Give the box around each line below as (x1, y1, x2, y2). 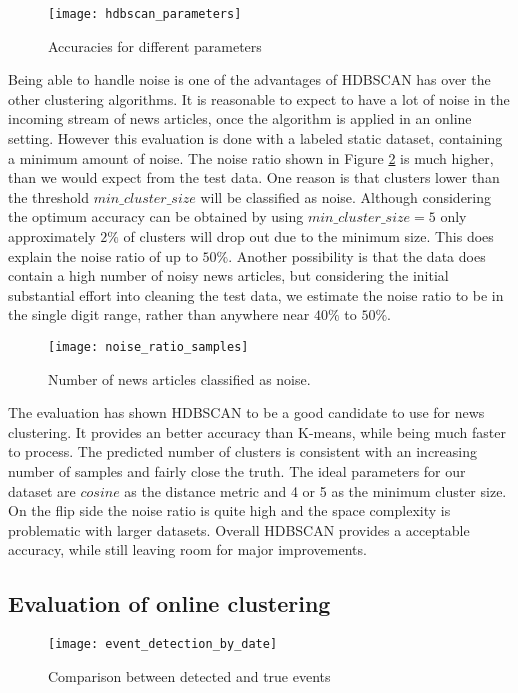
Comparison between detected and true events (48, 665, 331, 686)
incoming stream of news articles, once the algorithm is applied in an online (8, 108, 472, 129)
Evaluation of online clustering (8, 588, 331, 619)
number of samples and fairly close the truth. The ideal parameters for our (8, 461, 466, 481)
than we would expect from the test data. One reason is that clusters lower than (8, 167, 500, 188)
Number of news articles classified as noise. (48, 368, 311, 389)
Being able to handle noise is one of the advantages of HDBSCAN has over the (8, 69, 491, 90)
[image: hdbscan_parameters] (48, 7, 242, 21)
